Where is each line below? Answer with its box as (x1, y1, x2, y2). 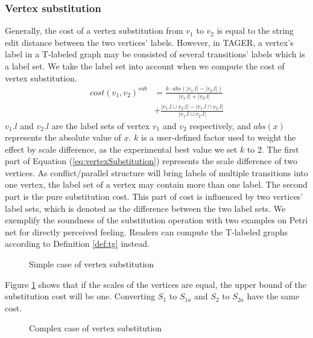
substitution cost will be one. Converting (5, 290, 156, 302)
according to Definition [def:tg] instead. (5, 237, 150, 250)
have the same (247, 290, 300, 302)
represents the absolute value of (5, 131, 121, 144)
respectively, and (189, 119, 251, 132)
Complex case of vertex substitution (29, 322, 162, 334)
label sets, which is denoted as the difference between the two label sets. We (5, 202, 286, 214)
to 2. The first (247, 142, 299, 155)
